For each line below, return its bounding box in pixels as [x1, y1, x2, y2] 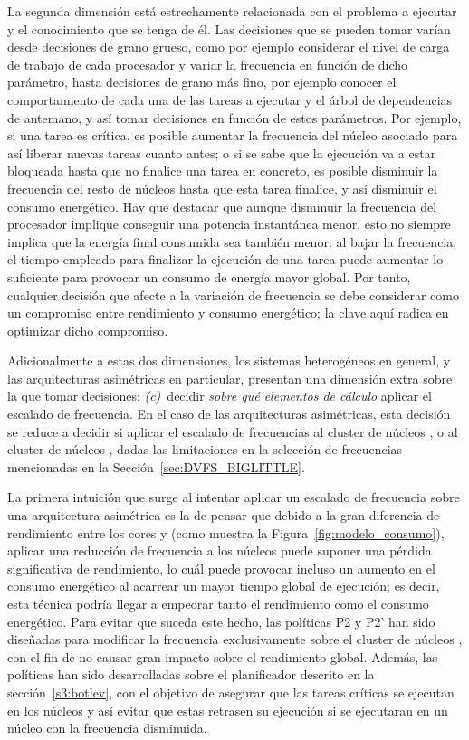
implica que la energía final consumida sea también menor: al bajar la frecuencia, [7, 232, 457, 251]
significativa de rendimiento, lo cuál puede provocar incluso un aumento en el [7, 558, 435, 577]
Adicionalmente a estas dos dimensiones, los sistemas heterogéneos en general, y [7, 351, 451, 370]
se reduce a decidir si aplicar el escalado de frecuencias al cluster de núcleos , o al [7, 422, 458, 441]
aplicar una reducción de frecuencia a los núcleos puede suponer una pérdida [7, 541, 432, 560]
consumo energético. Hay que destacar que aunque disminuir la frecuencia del [7, 196, 437, 215]
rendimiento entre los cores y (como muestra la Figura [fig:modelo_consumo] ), [7, 523, 445, 542]
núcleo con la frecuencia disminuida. [7, 718, 207, 737]
